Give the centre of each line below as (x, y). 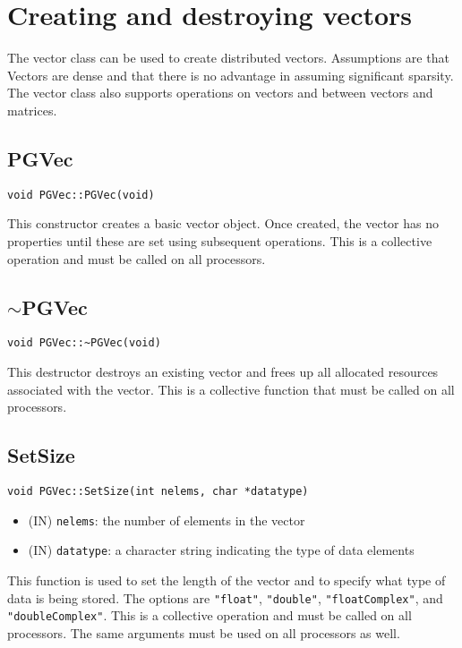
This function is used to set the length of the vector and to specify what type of (227, 580)
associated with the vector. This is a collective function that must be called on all (231, 389)
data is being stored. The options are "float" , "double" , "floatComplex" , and (225, 597)
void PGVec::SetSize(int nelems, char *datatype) (158, 491)
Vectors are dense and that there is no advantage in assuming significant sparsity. (231, 75)
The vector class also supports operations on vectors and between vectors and (220, 93)
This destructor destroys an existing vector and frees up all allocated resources (223, 371)
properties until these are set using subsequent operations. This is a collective (220, 240)
